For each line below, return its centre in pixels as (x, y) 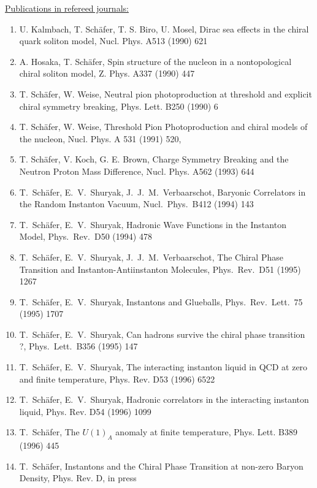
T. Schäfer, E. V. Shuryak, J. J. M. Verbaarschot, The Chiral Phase (151, 257)
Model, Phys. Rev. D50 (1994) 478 (86, 236)
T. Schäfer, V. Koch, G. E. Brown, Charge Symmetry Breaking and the (154, 159)
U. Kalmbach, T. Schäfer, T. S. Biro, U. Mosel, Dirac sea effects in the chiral (164, 29)
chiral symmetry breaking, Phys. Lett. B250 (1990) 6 (119, 106)
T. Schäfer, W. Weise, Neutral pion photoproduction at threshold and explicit (166, 93)
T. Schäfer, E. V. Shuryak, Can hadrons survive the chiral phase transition (162, 334)
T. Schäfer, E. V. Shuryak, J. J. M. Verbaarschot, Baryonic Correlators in (162, 192)
